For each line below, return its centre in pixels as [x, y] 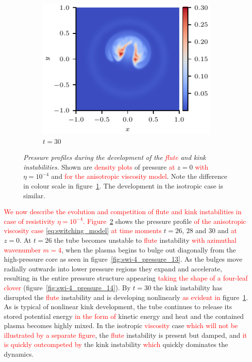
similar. [34, 195]
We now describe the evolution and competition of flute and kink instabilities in [123, 212]
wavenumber [22, 249]
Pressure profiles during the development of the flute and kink [115, 157]
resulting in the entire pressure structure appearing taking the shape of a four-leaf [126, 278]
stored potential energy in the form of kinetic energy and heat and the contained [124, 316]
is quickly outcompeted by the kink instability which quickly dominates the [116, 344]
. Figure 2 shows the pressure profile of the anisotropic [164, 221]
